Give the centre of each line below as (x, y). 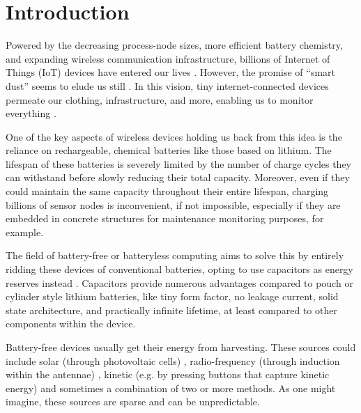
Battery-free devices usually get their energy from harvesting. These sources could (181, 347)
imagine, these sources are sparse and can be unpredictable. (133, 402)
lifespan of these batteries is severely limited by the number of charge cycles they (179, 163)
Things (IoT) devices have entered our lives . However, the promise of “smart (171, 72)
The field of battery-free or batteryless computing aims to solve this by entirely (175, 255)
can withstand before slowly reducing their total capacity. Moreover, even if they (178, 177)
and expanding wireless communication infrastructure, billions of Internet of (168, 58)
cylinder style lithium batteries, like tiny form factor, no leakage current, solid (172, 296)
